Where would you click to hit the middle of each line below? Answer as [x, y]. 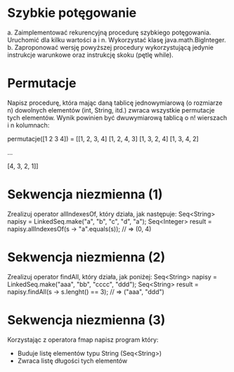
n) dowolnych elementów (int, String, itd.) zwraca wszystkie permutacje [111, 110]
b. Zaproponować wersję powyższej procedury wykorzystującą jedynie [111, 47]
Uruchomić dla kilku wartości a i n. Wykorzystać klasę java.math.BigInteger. [117, 39]
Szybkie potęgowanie [72, 13]
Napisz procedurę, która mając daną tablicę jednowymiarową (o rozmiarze [115, 103]
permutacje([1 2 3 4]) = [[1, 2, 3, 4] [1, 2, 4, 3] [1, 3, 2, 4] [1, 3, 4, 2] [103, 139]
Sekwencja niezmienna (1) [85, 194]
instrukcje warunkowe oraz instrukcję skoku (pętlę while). [90, 55]
